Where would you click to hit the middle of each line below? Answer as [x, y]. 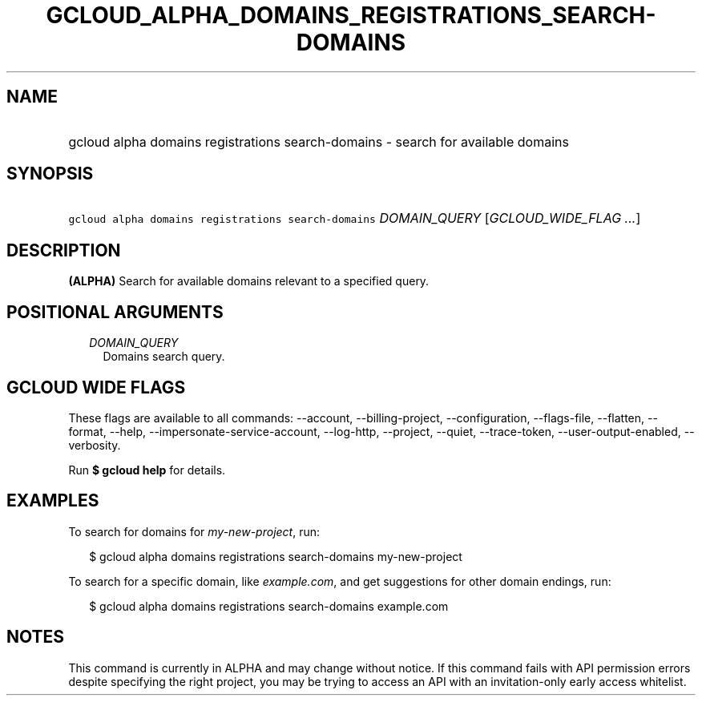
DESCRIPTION [64, 250]
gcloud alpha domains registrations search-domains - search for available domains [319, 141]
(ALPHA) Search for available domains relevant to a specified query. [249, 281]
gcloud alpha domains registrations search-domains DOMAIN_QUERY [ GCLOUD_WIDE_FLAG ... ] [355, 218]
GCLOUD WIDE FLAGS [96, 387]
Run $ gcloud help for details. [147, 470]
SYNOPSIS [50, 174]
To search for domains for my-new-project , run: [194, 531]
